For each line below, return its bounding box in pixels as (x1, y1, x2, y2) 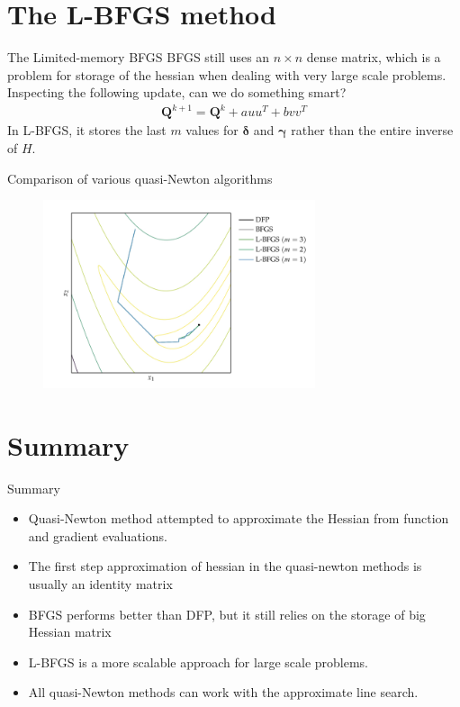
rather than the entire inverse (291, 121, 454, 140)
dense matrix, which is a (306, 48, 441, 67)
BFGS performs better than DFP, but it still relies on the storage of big (28, 604, 426, 623)
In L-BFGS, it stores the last (7, 121, 167, 140)
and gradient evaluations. (28, 526, 167, 545)
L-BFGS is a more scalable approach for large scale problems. (28, 652, 368, 671)
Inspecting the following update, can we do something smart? (7, 83, 347, 102)
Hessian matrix (28, 622, 112, 641)
